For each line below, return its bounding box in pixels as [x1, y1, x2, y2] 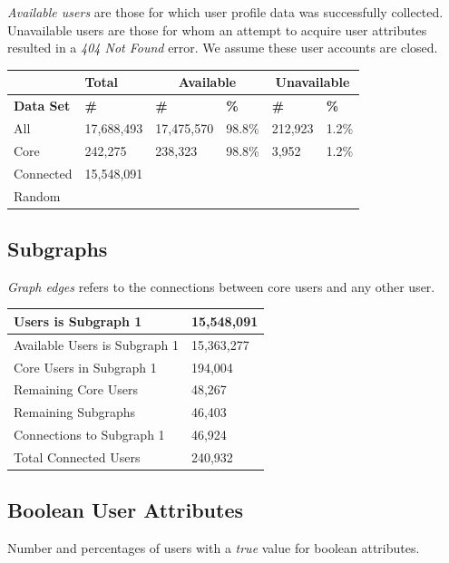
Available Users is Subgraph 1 [14, 335, 179, 354]
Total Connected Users [14, 447, 141, 466]
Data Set [14, 96, 71, 115]
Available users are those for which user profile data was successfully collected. [7, 3, 444, 21]
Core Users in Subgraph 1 [14, 357, 157, 376]
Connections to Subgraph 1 [14, 425, 165, 444]
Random [14, 186, 61, 205]
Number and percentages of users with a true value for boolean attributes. [7, 539, 420, 558]
